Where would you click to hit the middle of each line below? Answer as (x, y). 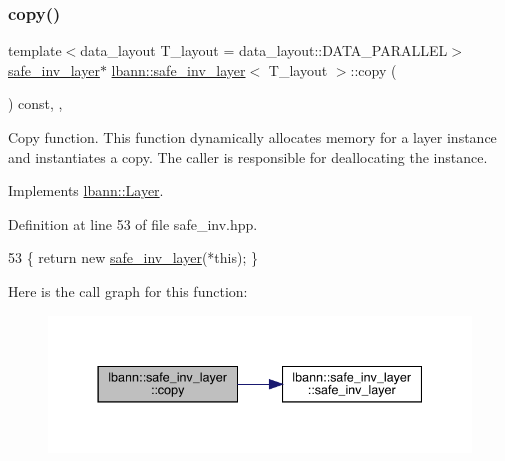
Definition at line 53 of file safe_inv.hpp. (133, 223)
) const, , (35, 103)
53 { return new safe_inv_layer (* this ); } (133, 257)
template (35, 50)
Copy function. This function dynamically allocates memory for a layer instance (252, 137)
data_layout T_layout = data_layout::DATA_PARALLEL (264, 50)
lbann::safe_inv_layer (178, 69)
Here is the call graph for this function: (128, 290)
